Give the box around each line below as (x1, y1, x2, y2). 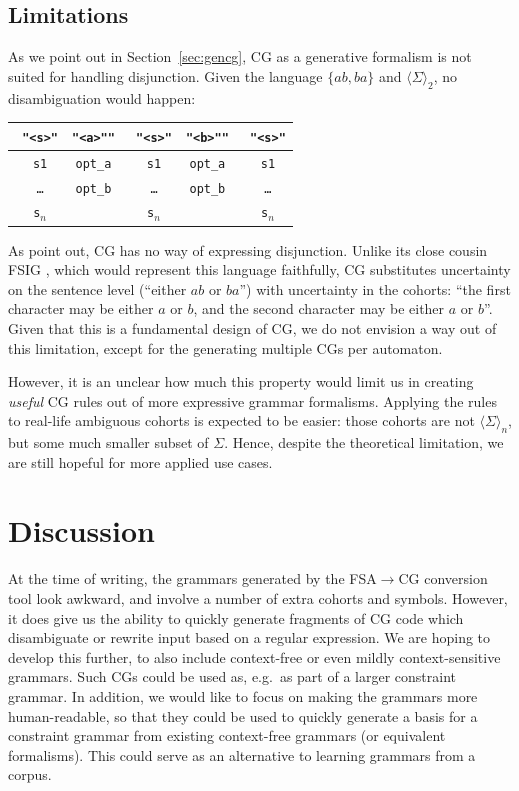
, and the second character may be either (193, 298, 445, 319)
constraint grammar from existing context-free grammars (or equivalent (8, 725, 446, 746)
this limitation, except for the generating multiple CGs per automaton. (8, 337, 443, 358)
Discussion (8, 510, 155, 551)
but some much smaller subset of (8, 432, 209, 453)
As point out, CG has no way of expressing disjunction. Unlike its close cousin (8, 239, 488, 260)
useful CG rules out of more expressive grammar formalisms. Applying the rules (8, 390, 497, 411)
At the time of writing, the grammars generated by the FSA (8, 568, 377, 589)
